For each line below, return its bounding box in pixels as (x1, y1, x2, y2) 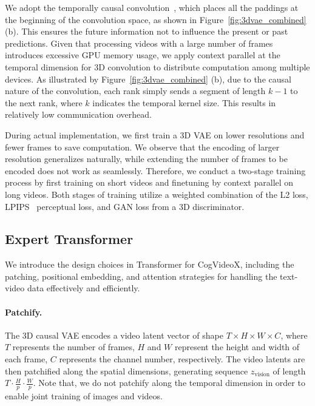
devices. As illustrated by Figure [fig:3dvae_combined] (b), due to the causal (5, 72, 291, 85)
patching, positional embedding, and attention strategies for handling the (5, 269, 277, 282)
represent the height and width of (174, 340, 300, 353)
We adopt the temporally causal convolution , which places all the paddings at (5, 1, 299, 13)
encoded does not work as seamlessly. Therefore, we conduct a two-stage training (5, 164, 306, 177)
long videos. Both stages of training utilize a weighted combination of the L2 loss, (5, 188, 308, 200)
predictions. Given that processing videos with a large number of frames (5, 36, 273, 49)
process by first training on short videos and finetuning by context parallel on (5, 176, 294, 189)
